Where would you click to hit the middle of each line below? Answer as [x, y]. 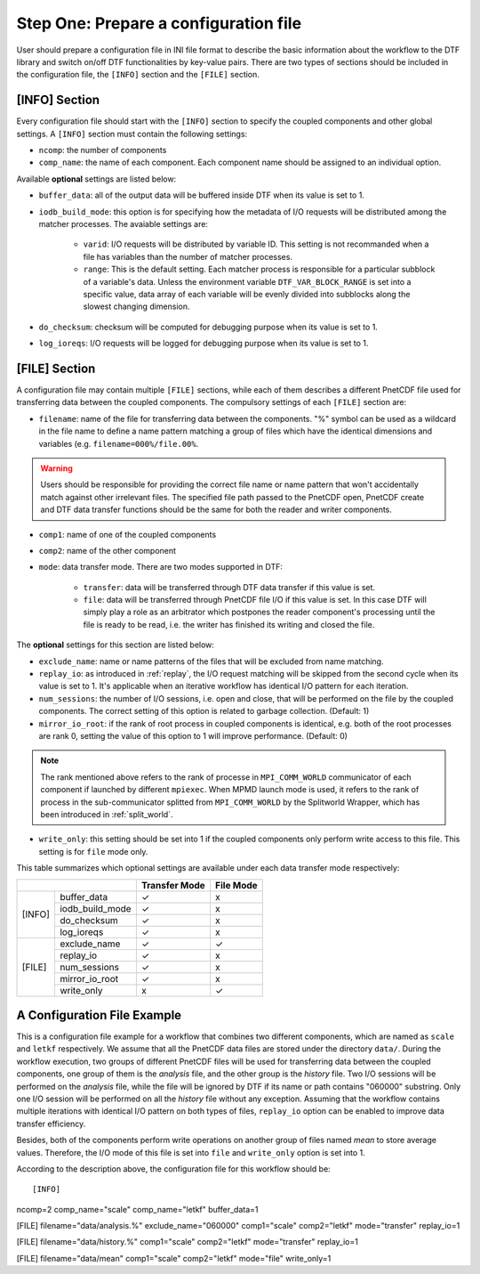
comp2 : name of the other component [108, 550]
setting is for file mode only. [93, 851]
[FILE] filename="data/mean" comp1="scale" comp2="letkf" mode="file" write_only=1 [174, 1258]
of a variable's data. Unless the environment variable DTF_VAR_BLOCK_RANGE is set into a [247, 281]
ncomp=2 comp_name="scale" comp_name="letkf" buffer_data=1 [137, 1209]
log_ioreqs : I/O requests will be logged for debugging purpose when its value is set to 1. [204, 344]
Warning [56, 468]
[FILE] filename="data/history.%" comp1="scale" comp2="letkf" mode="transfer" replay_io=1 [188, 1242]
